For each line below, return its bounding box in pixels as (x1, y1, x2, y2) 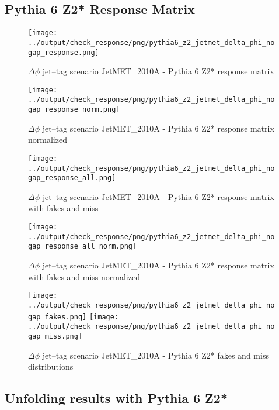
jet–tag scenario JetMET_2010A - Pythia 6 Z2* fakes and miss (42, 349, 269, 361)
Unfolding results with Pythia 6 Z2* (5, 389, 228, 407)
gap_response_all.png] (28, 174, 116, 182)
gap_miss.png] (28, 332, 83, 340)
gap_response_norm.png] (28, 105, 120, 114)
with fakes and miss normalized (28, 270, 140, 282)
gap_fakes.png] (28, 312, 87, 321)
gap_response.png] (28, 48, 99, 57)
